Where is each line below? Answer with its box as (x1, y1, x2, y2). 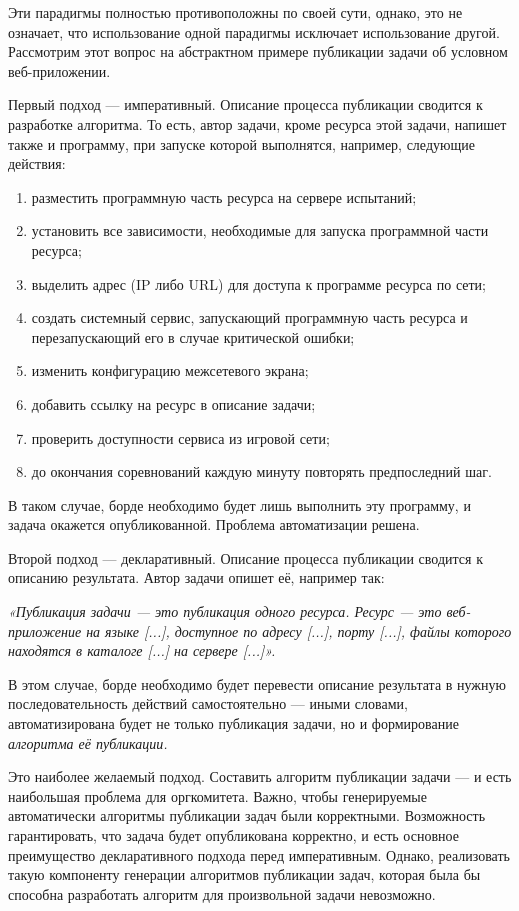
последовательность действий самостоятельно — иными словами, (8, 693, 408, 714)
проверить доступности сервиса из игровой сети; (31, 427, 330, 448)
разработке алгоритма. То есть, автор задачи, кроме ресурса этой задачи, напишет (8, 113, 507, 134)
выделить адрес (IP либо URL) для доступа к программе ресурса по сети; (31, 273, 487, 294)
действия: (8, 153, 66, 174)
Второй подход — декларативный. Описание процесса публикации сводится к (8, 547, 483, 568)
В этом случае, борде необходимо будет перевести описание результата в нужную (8, 673, 506, 694)
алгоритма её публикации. (8, 732, 168, 753)
